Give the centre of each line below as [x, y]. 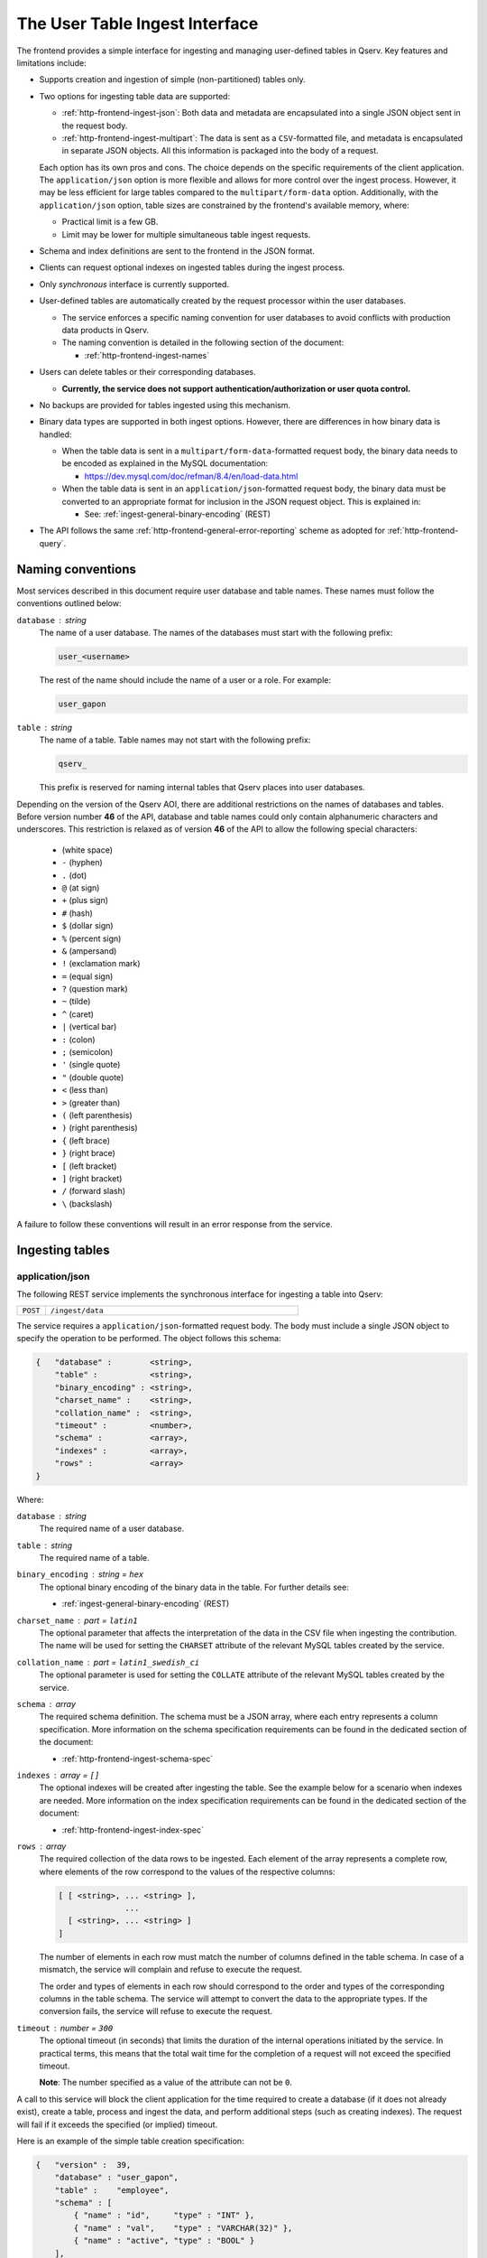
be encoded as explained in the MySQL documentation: [165, 463]
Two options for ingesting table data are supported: [134, 96]
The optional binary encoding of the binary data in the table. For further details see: [194, 1587]
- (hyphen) [82, 863]
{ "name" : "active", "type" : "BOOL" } [164, 2241]
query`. [53, 543]
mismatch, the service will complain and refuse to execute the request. [170, 1970]
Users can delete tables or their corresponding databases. [147, 372]
